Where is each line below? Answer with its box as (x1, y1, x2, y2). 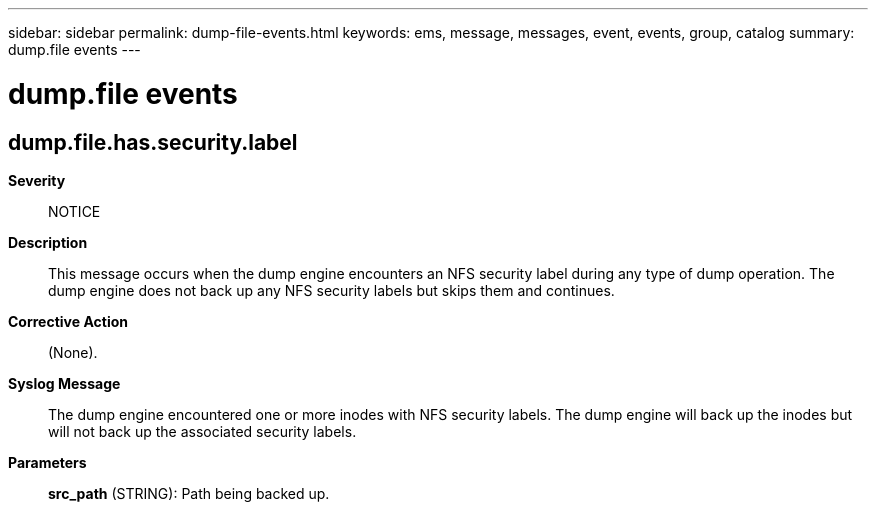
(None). (48, 343, 98, 361)
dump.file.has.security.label (8, 129, 298, 155)
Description (8, 233, 88, 251)
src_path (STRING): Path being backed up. (48, 484, 330, 502)
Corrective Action (8, 312, 128, 330)
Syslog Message (8, 374, 121, 392)
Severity (8, 171, 66, 189)
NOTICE (48, 202, 101, 220)
